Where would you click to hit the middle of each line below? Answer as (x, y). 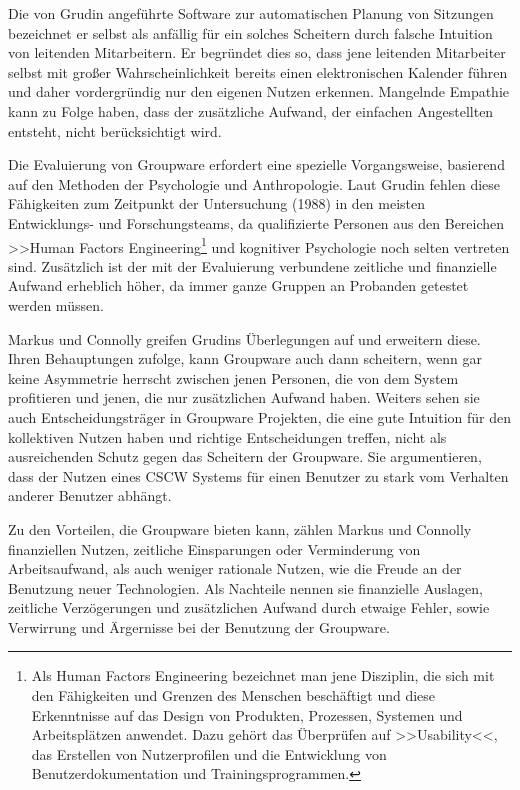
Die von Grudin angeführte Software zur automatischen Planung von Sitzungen (251, 13)
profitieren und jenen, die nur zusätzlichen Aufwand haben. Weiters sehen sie (244, 397)
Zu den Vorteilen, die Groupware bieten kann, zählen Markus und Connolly (240, 528)
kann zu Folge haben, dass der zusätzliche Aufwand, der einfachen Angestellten (251, 110)
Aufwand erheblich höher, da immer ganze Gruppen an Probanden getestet (238, 285)
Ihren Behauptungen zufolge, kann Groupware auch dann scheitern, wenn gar (245, 358)
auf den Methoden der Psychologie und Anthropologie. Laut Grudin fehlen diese (254, 183)
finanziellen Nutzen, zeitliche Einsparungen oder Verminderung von (214, 548)
